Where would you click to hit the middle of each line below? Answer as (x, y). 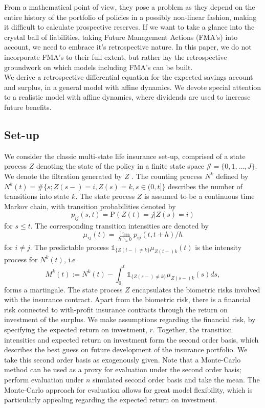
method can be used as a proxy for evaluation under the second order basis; (123, 369)
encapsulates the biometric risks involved (196, 289)
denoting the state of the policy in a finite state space (120, 166)
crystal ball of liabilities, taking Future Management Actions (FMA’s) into (121, 37)
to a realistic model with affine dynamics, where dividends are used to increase (127, 97)
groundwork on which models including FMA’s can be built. (98, 67)
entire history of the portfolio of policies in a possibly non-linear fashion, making (130, 17)
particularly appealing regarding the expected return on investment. (111, 400)
